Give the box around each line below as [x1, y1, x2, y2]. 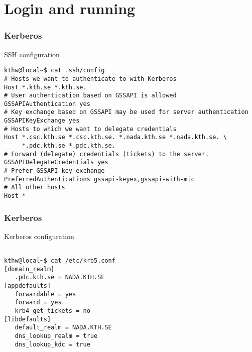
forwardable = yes [15, 290, 76, 298]
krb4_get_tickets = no [15, 307, 90, 315]
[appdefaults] [4, 282, 51, 290]
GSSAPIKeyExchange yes [4, 117, 80, 125]
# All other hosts [4, 184, 65, 191]
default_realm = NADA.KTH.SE [15, 324, 112, 331]
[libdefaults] [4, 315, 51, 323]
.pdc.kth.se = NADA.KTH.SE [15, 274, 105, 281]
